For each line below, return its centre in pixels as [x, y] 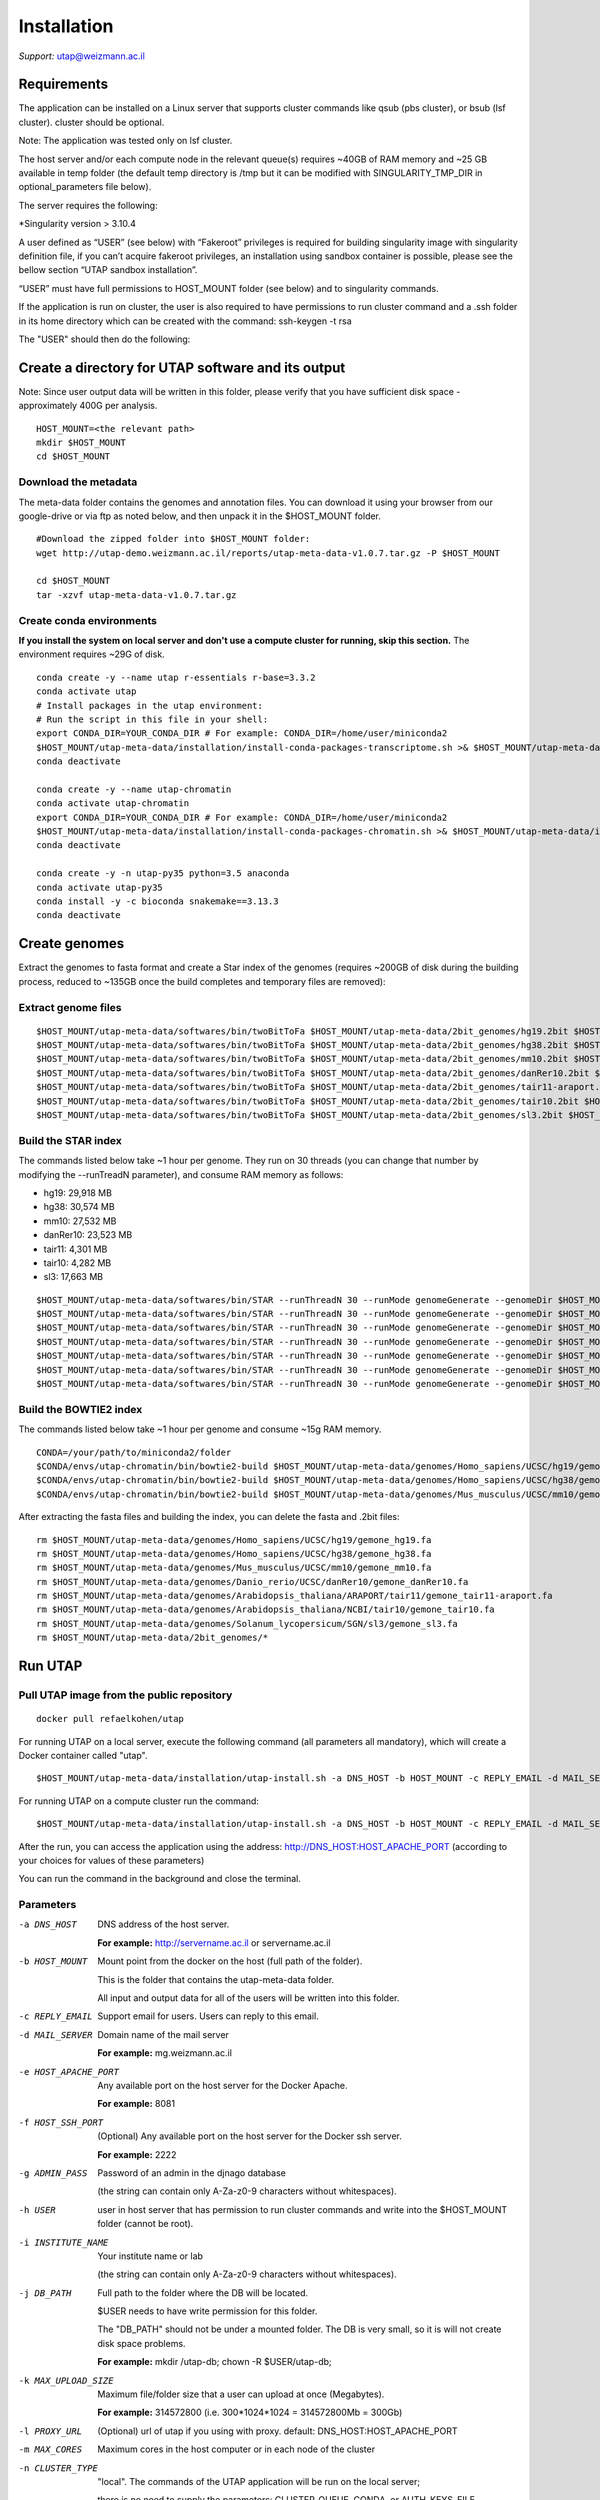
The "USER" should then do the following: [104, 339]
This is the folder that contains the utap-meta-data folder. [216, 1979]
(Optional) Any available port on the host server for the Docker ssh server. [249, 2136]
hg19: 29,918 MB [77, 1192]
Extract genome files [70, 1007]
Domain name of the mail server [163, 2034]
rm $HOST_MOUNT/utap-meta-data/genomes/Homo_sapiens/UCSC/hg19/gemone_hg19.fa [234, 1539]
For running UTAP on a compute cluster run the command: [139, 1801]
